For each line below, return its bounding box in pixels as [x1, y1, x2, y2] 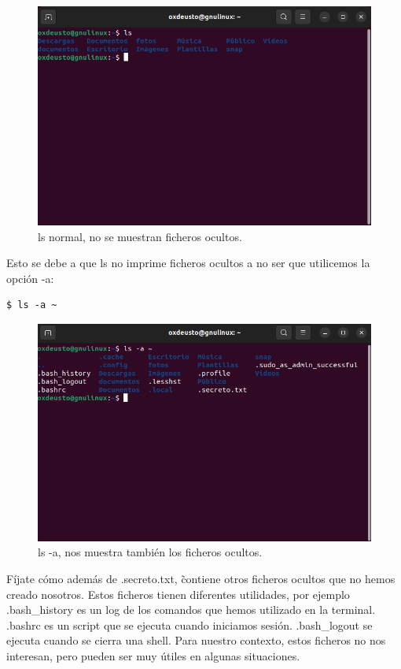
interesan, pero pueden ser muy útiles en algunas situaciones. [6, 648, 300, 664]
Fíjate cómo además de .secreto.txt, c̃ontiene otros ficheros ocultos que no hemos [6, 571, 395, 587]
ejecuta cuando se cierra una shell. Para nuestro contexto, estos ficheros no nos [6, 632, 386, 649]
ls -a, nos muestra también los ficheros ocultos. [38, 544, 263, 560]
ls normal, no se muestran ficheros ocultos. [38, 228, 242, 244]
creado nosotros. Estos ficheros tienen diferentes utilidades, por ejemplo [6, 585, 350, 602]
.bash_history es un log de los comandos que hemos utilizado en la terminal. [6, 601, 376, 618]
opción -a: [6, 269, 54, 286]
